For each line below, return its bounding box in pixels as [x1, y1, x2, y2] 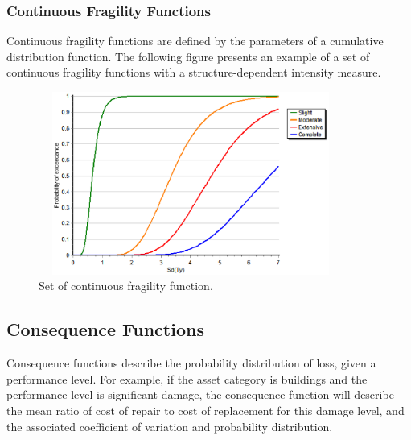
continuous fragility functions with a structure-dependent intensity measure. [6, 64, 381, 81]
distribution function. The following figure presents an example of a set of [6, 48, 370, 64]
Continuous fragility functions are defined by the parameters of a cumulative [6, 32, 384, 49]
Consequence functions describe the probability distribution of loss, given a [6, 355, 376, 372]
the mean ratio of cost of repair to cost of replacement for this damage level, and [6, 401, 405, 418]
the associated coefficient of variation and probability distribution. [6, 417, 333, 434]
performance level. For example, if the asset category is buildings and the [6, 370, 368, 387]
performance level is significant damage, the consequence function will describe [6, 386, 394, 403]
